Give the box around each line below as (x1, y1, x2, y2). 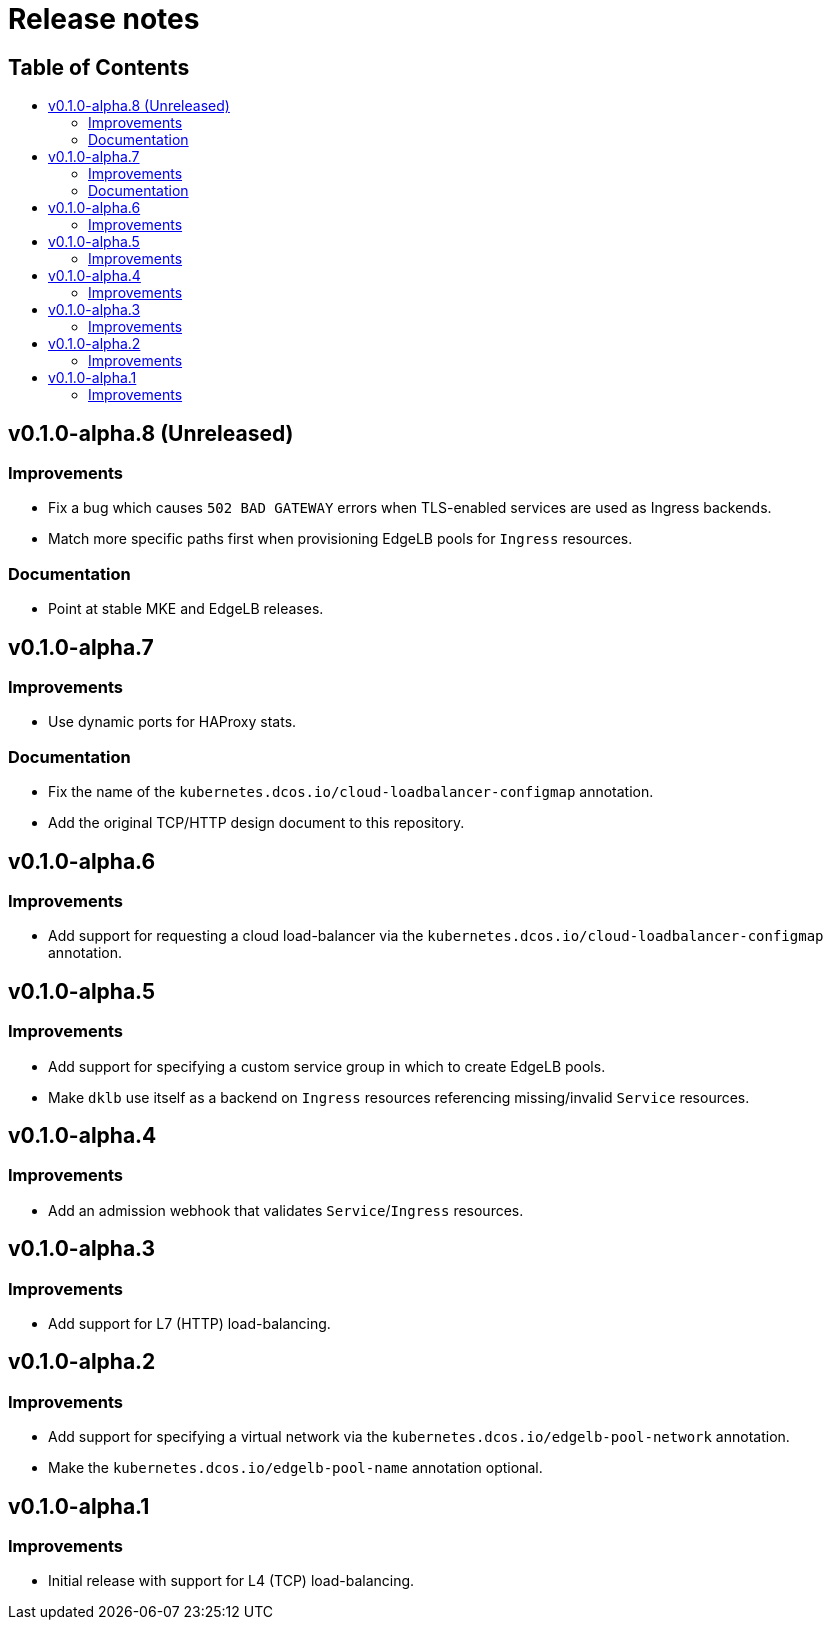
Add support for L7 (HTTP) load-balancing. (48, 1314, 331, 1332)
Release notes (8, 2, 200, 36)
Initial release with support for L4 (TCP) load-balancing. (48, 1572, 415, 1590)
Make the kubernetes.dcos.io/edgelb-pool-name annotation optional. (48, 1459, 543, 1477)
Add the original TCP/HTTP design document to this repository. (48, 814, 465, 832)
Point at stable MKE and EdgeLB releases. (48, 600, 324, 618)
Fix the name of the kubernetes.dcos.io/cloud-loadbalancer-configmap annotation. (48, 783, 654, 801)
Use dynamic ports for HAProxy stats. (48, 713, 297, 731)
